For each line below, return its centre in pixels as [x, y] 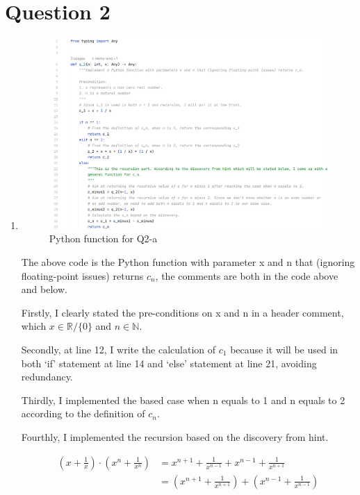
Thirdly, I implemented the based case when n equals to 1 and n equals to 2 [183, 400]
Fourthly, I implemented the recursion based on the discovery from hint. [175, 436]
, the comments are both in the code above [247, 275]
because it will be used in [284, 350]
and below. [44, 289]
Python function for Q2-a [103, 238]
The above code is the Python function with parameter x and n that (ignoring [188, 262]
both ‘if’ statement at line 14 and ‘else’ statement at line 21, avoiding [169, 363]
